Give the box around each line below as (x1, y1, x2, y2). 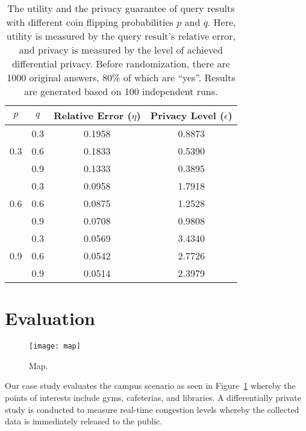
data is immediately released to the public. (5, 415, 163, 427)
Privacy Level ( (150, 108, 225, 122)
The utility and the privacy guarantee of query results (7, 1, 235, 15)
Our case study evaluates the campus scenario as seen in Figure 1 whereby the (5, 379, 296, 392)
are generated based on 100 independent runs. (24, 84, 218, 98)
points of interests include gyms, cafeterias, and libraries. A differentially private (5, 391, 301, 403)
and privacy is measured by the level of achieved (19, 43, 223, 57)
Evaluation (5, 306, 95, 330)
